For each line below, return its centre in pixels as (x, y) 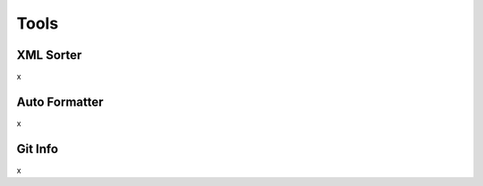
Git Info (37, 149)
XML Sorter (49, 55)
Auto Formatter (60, 101)
